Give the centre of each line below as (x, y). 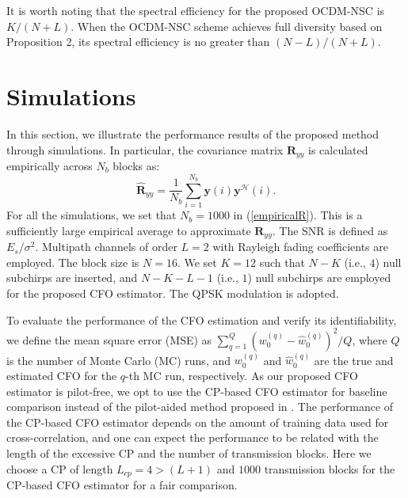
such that (282, 262)
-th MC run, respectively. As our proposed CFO (242, 375)
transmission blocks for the (330, 468)
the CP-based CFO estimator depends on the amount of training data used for (198, 422)
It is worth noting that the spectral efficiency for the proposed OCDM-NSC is (196, 10)
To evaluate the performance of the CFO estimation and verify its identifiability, (202, 319)
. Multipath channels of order (106, 247)
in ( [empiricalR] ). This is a (298, 215)
